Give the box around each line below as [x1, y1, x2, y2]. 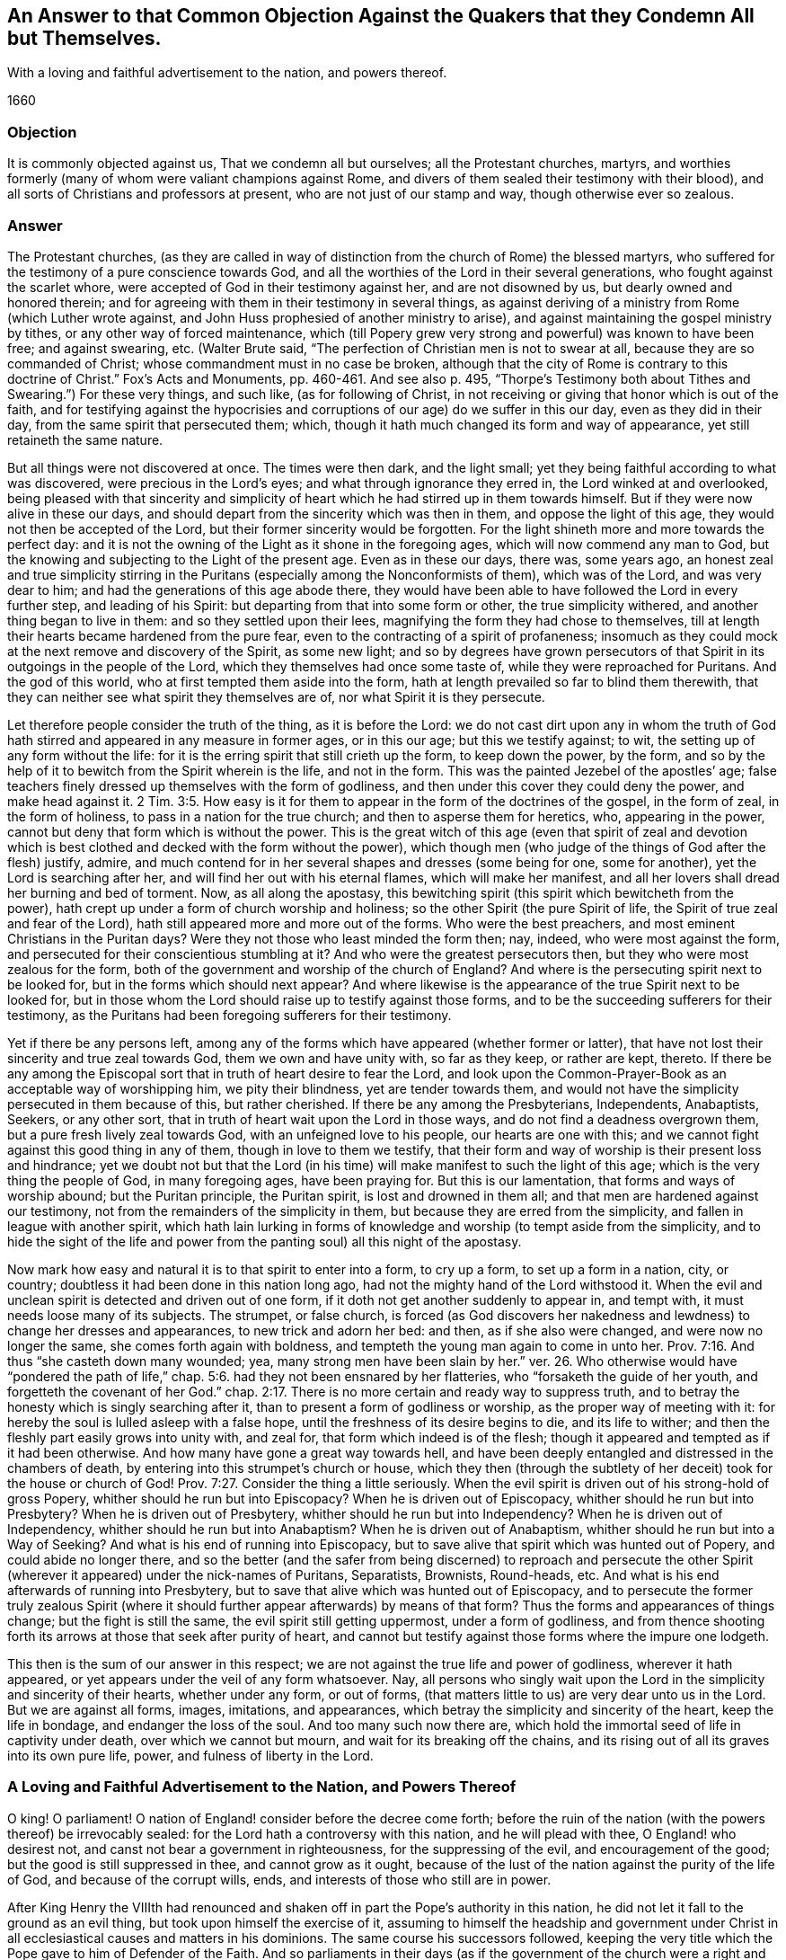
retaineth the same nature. [7, 431, 163, 448]
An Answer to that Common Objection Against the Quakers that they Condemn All [7, 4, 755, 27]
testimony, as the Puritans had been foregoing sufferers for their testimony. [7, 1007, 452, 1023]
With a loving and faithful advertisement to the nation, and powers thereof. [7, 65, 447, 81]
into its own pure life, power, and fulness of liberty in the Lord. [7, 1747, 374, 1763]
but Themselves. [7, 27, 162, 49]
